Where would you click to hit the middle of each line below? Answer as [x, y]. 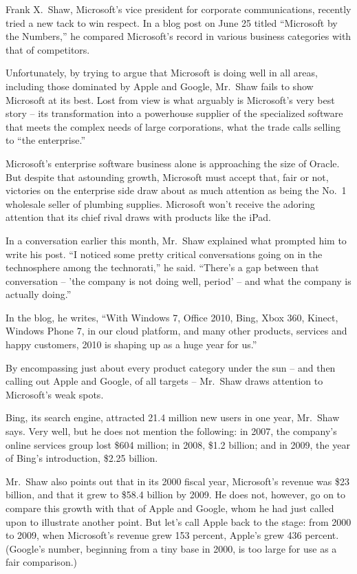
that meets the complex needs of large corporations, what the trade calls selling [173, 126]
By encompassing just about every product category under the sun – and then [171, 367]
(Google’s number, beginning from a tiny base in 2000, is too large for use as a [171, 548]
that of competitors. [48, 49]
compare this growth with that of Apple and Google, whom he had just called [170, 508]
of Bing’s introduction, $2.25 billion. [82, 458]
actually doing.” [39, 294]
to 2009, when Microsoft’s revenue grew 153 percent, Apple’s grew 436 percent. [172, 535]
